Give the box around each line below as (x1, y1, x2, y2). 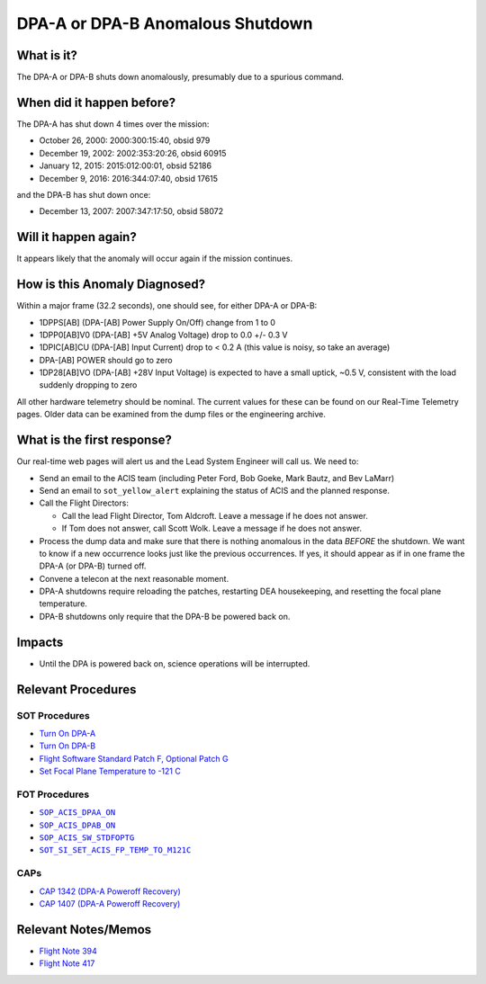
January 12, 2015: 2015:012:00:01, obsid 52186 (39, 160, 211, 171)
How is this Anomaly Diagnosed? (16, 277, 206, 292)
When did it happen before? (16, 94, 176, 110)
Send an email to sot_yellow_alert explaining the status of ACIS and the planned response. (39, 485, 391, 496)
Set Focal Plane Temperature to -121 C (39, 765, 182, 777)
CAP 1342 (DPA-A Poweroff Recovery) (39, 886, 182, 897)
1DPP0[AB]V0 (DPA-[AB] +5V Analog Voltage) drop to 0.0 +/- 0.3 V (39, 329, 288, 340)
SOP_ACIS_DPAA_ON (39, 808, 116, 818)
